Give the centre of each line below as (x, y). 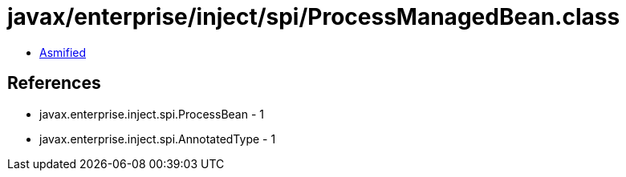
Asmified (63, 52)
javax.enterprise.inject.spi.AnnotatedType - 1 (158, 139)
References (54, 83)
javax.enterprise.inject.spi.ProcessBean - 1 (152, 114)
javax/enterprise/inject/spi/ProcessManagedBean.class (314, 17)
